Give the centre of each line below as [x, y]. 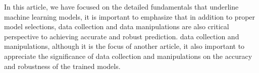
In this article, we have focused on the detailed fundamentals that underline [121, 7]
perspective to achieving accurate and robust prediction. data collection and [122, 36]
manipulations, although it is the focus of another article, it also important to [124, 46]
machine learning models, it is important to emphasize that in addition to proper [130, 16]
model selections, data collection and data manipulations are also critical [117, 26]
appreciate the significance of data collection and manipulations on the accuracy [128, 56]
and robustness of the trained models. [62, 66]
